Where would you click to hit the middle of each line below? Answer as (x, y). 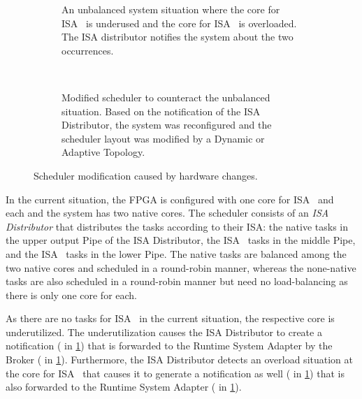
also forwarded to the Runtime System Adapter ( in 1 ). (124, 387)
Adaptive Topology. (103, 152)
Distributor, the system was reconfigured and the (167, 125)
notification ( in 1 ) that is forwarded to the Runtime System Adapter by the (169, 346)
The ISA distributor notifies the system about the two (178, 37)
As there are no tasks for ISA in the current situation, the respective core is (170, 318)
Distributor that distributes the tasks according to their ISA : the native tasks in (177, 226)
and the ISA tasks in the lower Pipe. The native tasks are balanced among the (176, 253)
